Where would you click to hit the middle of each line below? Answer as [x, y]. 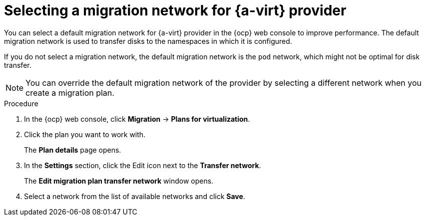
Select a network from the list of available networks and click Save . [135, 196]
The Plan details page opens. [73, 150]
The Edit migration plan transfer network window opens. [119, 181]
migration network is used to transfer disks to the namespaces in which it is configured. [148, 41]
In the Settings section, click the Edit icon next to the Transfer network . [143, 165]
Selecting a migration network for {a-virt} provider [175, 10]
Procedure [21, 103]
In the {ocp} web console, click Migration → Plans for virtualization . [137, 119]
